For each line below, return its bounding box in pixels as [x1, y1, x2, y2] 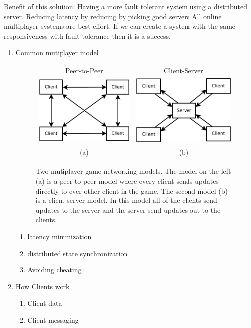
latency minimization [27, 231, 92, 241]
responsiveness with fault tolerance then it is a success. [4, 30, 171, 41]
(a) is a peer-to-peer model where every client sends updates [35, 176, 219, 186]
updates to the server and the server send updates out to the [35, 204, 221, 215]
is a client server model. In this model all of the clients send [35, 195, 217, 205]
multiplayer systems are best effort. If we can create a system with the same [4, 21, 236, 31]
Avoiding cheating [27, 264, 82, 275]
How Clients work [15, 281, 70, 291]
